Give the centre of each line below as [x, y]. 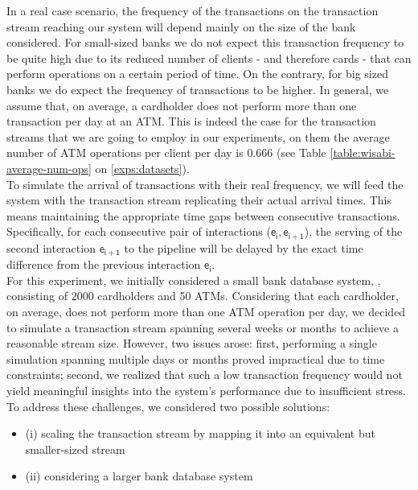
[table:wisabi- [363, 152]
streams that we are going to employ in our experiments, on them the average [198, 136]
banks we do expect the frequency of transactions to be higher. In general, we [198, 89]
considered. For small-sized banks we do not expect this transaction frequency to [205, 42]
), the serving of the [353, 231]
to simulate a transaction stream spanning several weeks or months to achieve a [203, 327]
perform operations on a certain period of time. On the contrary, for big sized [197, 74]
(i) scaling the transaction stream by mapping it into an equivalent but [200, 433]
